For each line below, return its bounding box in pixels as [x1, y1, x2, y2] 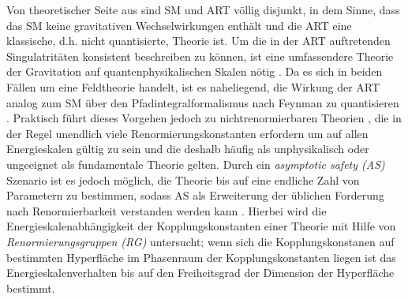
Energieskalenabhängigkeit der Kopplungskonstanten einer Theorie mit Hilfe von [6, 218, 396, 234]
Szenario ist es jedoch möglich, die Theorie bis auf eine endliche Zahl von [6, 171, 360, 188]
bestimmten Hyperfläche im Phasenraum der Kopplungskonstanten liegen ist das [6, 249, 396, 265]
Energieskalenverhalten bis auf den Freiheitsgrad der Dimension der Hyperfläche [6, 264, 395, 281]
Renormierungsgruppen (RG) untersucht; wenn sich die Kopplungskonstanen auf [6, 233, 395, 249]
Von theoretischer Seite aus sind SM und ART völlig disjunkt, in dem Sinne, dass [6, 2, 400, 17]
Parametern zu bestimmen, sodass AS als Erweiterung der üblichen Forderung [6, 187, 384, 204]
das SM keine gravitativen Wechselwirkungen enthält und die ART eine [6, 17, 352, 33]
